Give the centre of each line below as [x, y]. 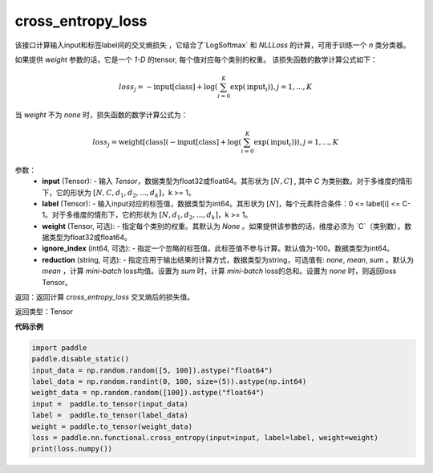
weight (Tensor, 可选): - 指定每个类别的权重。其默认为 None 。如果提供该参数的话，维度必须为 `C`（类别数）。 [223, 226]
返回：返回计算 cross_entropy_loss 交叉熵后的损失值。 [105, 297]
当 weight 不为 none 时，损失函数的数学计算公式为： [101, 114]
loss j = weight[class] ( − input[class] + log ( [167, 143]
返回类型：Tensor [44, 312]
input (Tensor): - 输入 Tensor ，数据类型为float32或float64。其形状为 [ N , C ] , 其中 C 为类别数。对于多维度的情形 [227, 181]
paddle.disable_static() [81, 359]
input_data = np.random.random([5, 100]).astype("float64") [152, 370]
